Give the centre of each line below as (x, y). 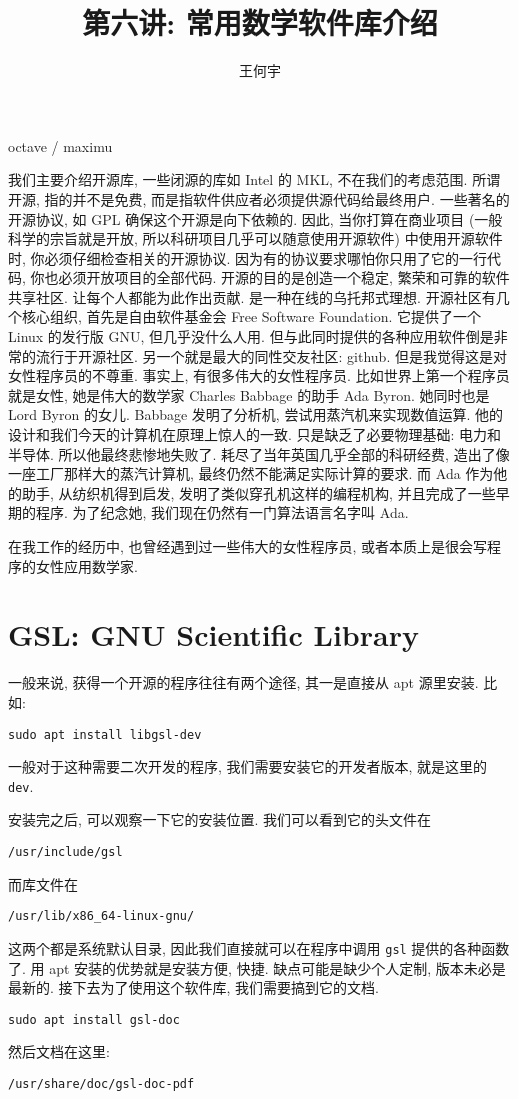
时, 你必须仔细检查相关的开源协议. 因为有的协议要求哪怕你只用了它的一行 (248, 257)
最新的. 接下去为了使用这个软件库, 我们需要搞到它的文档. (193, 987)
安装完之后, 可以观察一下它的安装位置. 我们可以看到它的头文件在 (220, 819)
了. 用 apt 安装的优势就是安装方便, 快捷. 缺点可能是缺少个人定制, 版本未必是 (257, 967)
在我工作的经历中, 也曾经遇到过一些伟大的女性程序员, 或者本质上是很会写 (248, 546)
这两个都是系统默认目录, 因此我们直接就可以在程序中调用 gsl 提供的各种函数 (259, 947)
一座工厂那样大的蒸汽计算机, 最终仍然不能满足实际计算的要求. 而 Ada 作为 (251, 473)
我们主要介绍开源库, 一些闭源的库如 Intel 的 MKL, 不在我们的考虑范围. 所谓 (254, 179)
